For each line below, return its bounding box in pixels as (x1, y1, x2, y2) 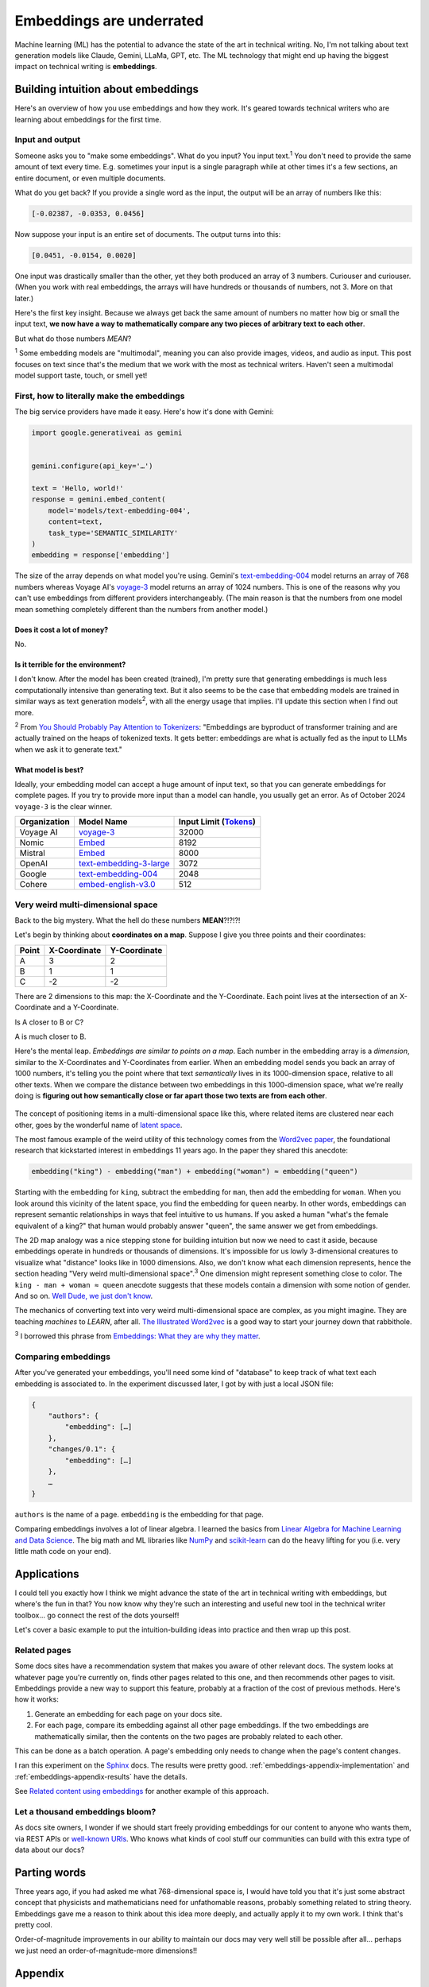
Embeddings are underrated (14, 12, 204, 29)
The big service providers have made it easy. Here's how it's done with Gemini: (14, 407, 274, 416)
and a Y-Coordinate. (52, 1002, 119, 1013)
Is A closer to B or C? (14, 1017, 84, 1027)
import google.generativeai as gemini (31, 428, 183, 437)
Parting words (14, 1865, 87, 1879)
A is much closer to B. (14, 1032, 87, 1041)
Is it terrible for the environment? (14, 660, 126, 669)
